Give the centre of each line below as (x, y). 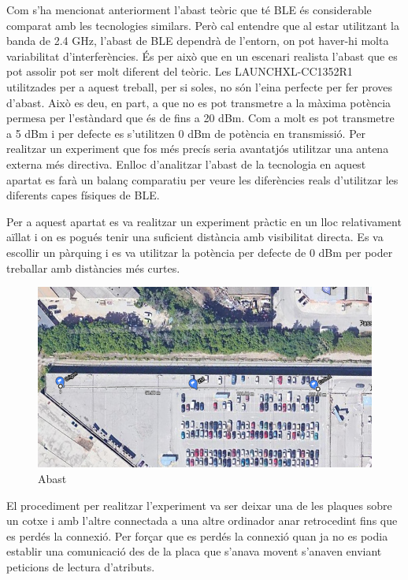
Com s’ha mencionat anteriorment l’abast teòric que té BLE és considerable (189, 9)
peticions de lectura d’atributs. (81, 566)
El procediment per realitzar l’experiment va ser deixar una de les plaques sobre (199, 505)
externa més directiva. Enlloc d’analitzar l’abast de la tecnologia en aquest (186, 164)
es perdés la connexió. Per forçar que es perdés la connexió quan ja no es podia (197, 535)
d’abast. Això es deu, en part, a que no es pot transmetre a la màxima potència (199, 102)
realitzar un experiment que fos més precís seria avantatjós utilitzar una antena (198, 149)
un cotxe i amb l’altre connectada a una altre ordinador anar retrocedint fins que (202, 521)
